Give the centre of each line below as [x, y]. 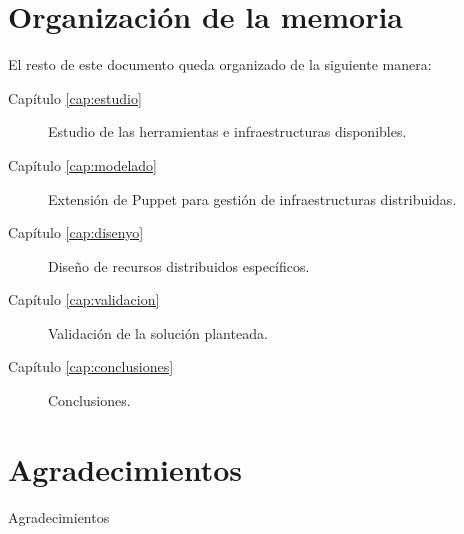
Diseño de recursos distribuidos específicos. [179, 265]
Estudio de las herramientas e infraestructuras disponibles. [227, 131]
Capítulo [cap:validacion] [84, 299]
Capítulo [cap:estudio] [75, 97]
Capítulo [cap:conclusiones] [91, 366]
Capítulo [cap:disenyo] [76, 232]
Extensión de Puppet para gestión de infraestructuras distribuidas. [252, 198]
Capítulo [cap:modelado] [82, 164]
